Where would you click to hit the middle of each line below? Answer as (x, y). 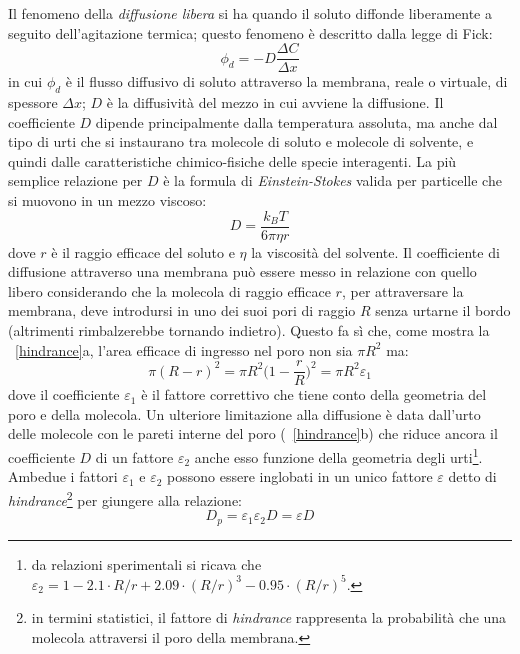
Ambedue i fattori (63, 476)
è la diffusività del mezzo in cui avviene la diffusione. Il (275, 102)
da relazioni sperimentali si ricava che (146, 563)
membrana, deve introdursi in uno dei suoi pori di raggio (182, 310)
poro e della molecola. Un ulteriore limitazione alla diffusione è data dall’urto (244, 413)
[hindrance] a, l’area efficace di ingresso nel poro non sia (184, 349)
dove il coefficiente (64, 394)
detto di (472, 476)
